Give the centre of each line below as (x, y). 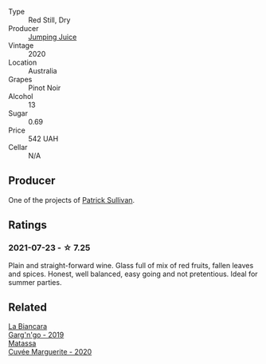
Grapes (20, 79)
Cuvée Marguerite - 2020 (50, 352)
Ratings (28, 226)
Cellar (18, 147)
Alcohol (21, 96)
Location (23, 62)
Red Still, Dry (49, 20)
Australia (43, 71)
